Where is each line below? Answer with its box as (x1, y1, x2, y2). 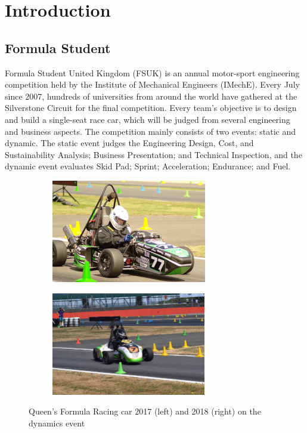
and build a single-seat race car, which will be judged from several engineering (5, 113, 290, 125)
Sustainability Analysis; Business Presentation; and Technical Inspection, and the (5, 148, 302, 160)
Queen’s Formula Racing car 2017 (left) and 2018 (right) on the (29, 405, 261, 417)
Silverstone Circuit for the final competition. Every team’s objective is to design (5, 101, 297, 114)
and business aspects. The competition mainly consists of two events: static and (5, 125, 296, 137)
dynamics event (29, 416, 85, 429)
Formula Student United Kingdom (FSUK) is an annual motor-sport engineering (5, 66, 300, 79)
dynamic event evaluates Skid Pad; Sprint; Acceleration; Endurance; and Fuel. (5, 160, 291, 172)
